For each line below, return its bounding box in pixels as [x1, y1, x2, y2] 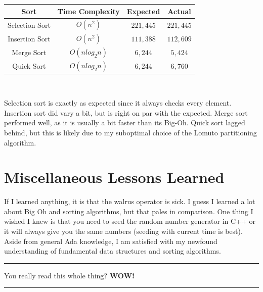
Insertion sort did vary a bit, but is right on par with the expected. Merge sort [4, 107, 248, 118]
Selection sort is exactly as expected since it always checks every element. [4, 98, 232, 108]
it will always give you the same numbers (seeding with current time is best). [4, 226, 243, 236]
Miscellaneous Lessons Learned [4, 167, 225, 187]
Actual [167, 6, 191, 16]
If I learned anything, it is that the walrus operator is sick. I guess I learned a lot [4, 196, 255, 207]
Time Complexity [57, 6, 120, 16]
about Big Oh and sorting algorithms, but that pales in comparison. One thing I [4, 206, 253, 216]
